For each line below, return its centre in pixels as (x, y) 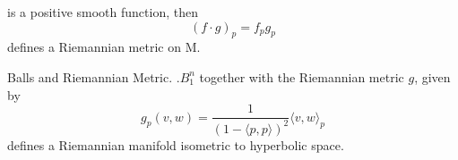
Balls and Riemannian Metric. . (94, 76)
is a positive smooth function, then (103, 12)
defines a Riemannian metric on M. (104, 47)
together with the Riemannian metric (302, 76)
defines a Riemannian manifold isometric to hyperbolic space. (176, 144)
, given (432, 76)
